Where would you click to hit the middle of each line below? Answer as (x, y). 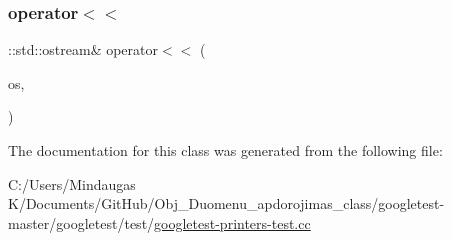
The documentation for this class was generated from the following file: (225, 150)
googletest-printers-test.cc (232, 222)
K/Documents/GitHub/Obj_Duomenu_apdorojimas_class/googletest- (226, 203)
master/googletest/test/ (81, 222)
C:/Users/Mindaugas (72, 183)
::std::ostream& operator (83, 49)
